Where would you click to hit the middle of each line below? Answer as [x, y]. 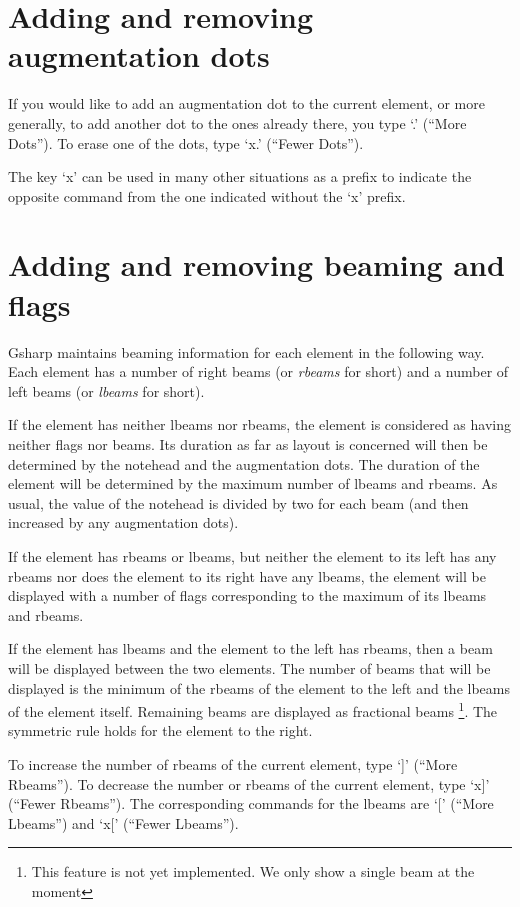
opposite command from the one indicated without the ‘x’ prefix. [207, 195]
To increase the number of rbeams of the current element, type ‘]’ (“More [233, 763]
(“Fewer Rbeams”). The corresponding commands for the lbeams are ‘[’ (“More [251, 803]
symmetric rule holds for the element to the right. [160, 730]
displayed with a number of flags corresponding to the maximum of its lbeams [247, 595]
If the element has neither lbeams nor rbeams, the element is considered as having [260, 424]
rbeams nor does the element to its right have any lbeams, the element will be [247, 575]
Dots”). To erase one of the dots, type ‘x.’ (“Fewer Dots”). [186, 142]
